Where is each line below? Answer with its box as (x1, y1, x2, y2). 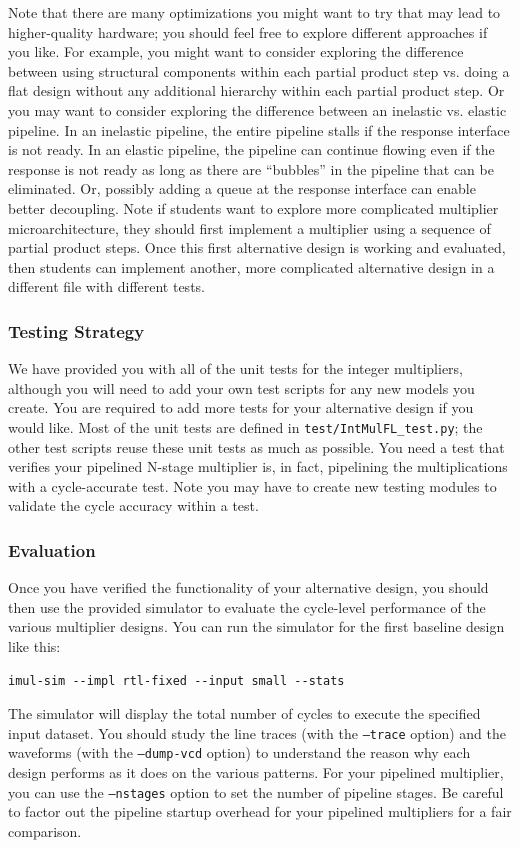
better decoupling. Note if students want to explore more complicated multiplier (8, 197, 499, 218)
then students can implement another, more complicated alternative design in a (8, 256, 495, 277)
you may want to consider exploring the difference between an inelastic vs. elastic (8, 99, 507, 120)
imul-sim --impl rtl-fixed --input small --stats (8, 673, 345, 688)
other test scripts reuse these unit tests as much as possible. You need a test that (8, 436, 505, 457)
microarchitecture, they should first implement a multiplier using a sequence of (8, 217, 491, 238)
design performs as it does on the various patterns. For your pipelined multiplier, (8, 762, 504, 783)
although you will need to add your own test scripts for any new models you (8, 377, 475, 398)
